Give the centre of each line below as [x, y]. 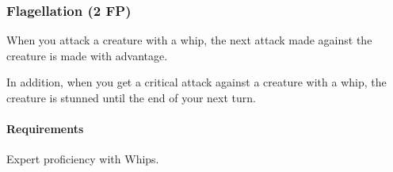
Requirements [45, 129]
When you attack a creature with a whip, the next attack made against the [189, 40]
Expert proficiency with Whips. [83, 159]
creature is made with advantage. [87, 55]
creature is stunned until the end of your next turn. [131, 97]
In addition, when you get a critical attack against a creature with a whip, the [196, 82]
